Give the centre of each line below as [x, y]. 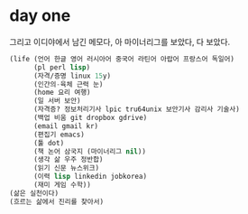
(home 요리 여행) [62, 93]
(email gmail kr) [66, 126]
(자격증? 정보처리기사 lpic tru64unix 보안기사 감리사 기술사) [137, 109]
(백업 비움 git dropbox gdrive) [90, 118]
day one [40, 16]
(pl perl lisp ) [62, 67]
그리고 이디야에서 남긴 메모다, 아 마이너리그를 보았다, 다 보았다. [120, 42]
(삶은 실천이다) [34, 193]
